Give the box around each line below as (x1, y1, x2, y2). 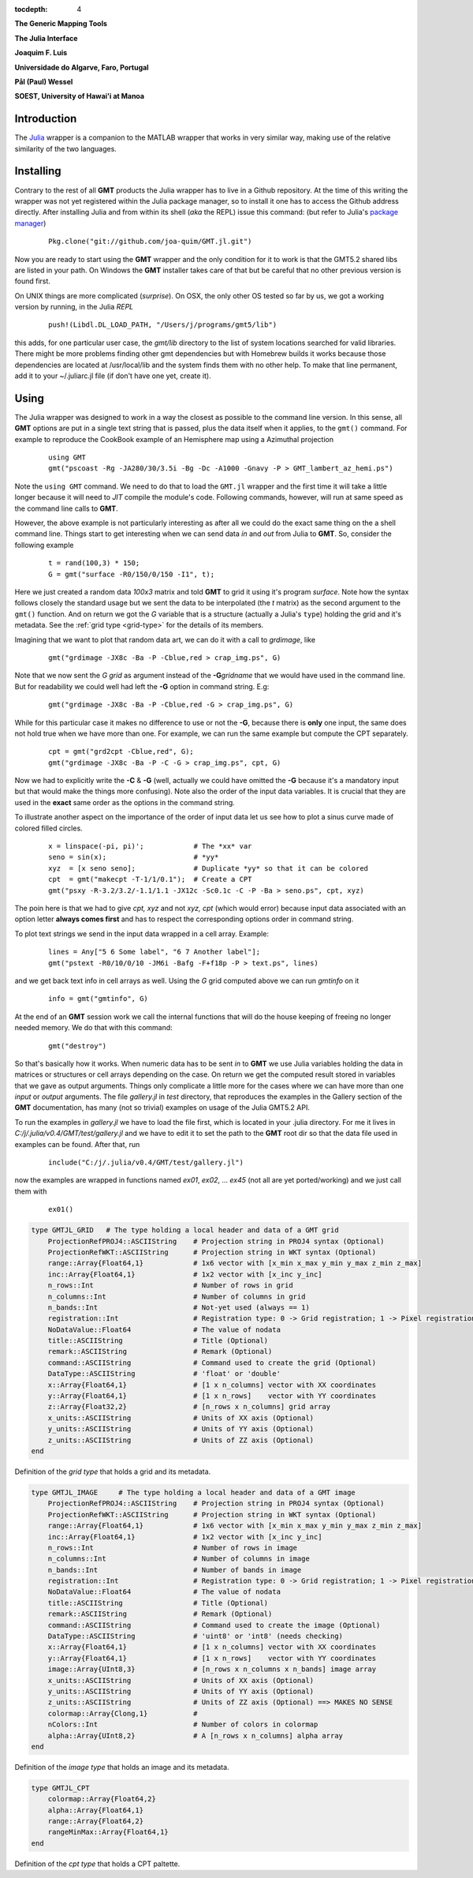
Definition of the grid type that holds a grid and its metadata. (14, 1467, 211, 1476)
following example (14, 540, 74, 549)
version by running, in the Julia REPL (14, 302, 134, 312)
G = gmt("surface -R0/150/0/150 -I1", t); (48, 569, 215, 579)
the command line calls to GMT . (14, 504, 118, 513)
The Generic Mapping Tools (14, 19, 108, 28)
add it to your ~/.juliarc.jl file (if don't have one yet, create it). (14, 371, 212, 380)
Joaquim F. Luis (14, 48, 68, 58)
